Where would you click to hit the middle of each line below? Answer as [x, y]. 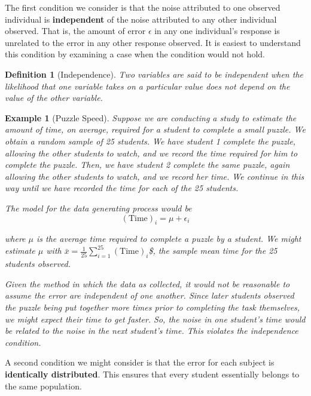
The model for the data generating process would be [98, 208]
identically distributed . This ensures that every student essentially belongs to [152, 374]
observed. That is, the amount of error [75, 31]
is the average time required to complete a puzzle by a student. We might [169, 239]
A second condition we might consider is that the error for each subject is [140, 362]
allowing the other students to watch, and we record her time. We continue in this [155, 176]
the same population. [43, 386]
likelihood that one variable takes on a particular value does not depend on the [147, 86]
